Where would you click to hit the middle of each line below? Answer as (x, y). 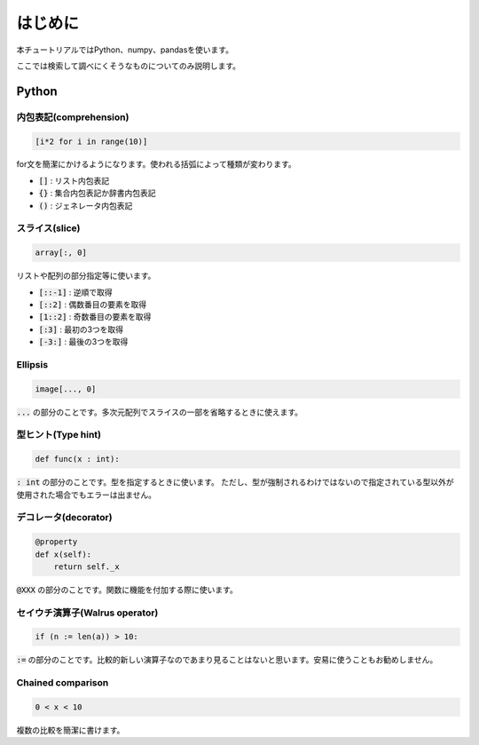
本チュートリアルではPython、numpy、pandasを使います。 (125, 50)
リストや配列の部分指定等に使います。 (86, 276)
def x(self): (63, 554)
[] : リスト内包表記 (74, 180)
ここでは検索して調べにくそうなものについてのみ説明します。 (129, 66)
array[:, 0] (61, 253)
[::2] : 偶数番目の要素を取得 (93, 304)
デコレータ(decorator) (64, 518)
